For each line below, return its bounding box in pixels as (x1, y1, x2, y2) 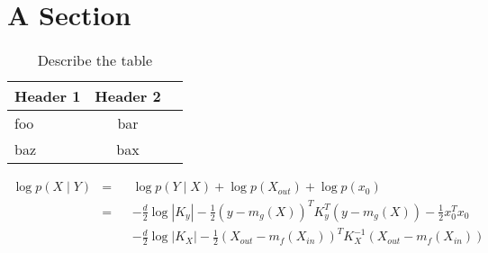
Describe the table (37, 50, 153, 71)
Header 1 (14, 86, 81, 107)
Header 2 (95, 86, 161, 107)
